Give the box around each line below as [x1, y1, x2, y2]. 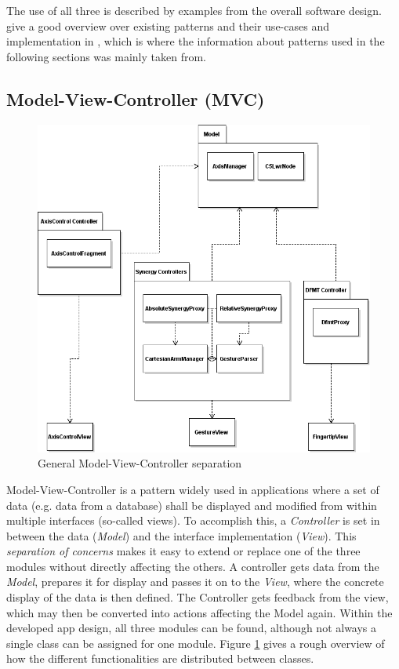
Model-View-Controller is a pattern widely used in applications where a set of [6, 481, 379, 497]
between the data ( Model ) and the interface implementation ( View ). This [6, 527, 357, 544]
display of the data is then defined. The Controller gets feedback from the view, [6, 589, 389, 605]
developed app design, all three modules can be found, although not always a [6, 620, 377, 636]
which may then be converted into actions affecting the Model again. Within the [6, 604, 393, 620]
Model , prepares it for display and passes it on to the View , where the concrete [6, 573, 384, 590]
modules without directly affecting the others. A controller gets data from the [6, 558, 379, 574]
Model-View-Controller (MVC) [6, 86, 265, 111]
